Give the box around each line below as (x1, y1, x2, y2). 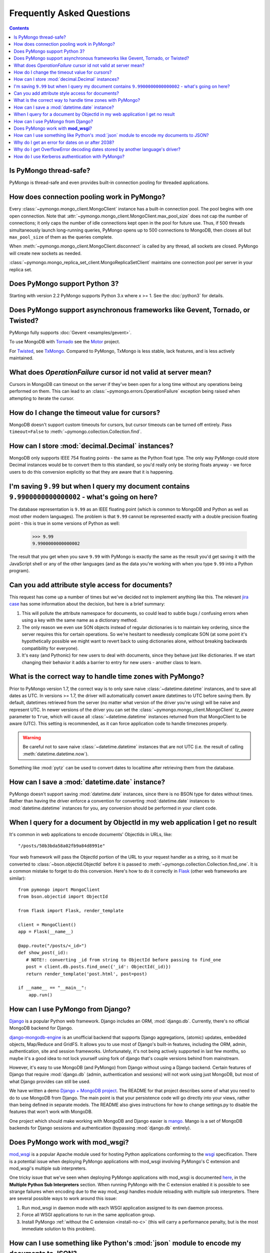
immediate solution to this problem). (21, 1226, 96, 1232)
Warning (22, 734, 41, 740)
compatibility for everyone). (21, 645, 79, 651)
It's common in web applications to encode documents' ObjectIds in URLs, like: (9, 831, 172, 837)
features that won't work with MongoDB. (9, 1109, 93, 1115)
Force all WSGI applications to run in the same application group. (21, 1212, 155, 1218)
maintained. (9, 355, 33, 361)
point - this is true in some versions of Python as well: (9, 520, 120, 526)
